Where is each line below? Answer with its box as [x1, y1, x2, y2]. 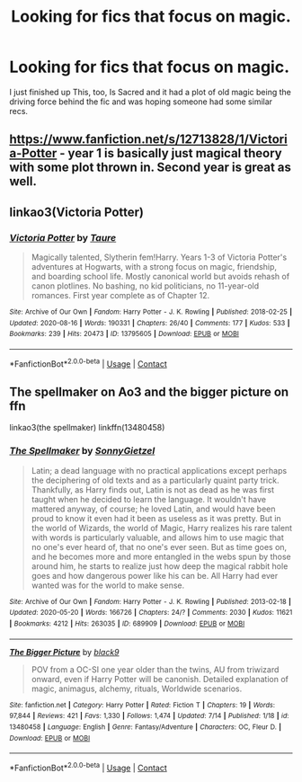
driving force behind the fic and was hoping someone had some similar [9, 96, 272, 107]
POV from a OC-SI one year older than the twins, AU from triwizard [31, 663, 280, 675]
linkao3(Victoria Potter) [9, 204, 145, 219]
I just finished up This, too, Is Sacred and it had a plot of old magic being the [9, 86, 292, 97]
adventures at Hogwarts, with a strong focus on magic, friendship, [31, 262, 277, 272]
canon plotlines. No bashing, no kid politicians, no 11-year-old [31, 280, 260, 291]
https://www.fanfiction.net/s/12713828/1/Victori [9, 132, 288, 147]
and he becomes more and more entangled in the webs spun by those [31, 551, 291, 562]
